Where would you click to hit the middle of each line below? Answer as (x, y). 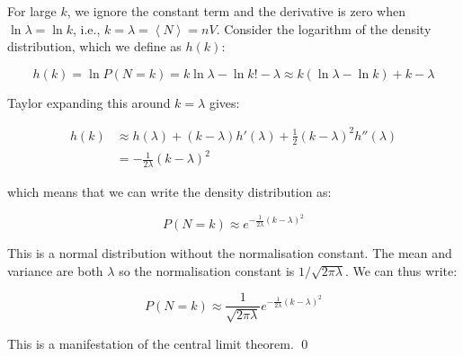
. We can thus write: (401, 270)
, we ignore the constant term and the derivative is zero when (236, 11)
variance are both (55, 270)
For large (32, 11)
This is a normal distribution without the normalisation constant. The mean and (230, 253)
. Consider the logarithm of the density (324, 28)
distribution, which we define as (94, 46)
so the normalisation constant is (207, 270)
